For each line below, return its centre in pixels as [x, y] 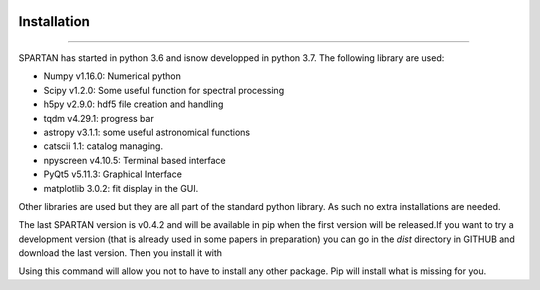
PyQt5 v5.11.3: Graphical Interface [112, 174]
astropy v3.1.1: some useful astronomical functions [147, 132]
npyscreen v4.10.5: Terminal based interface [135, 160]
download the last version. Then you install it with [120, 253]
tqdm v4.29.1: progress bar [98, 118]
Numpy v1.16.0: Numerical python [112, 76]
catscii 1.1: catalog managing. [103, 146]
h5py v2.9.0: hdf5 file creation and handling [133, 104]
